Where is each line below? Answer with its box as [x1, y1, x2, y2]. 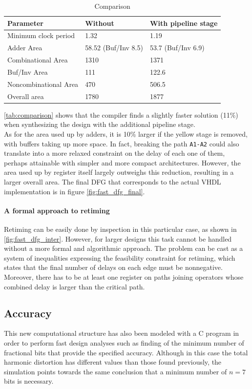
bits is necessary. [4, 376, 54, 386]
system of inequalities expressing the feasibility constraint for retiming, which [4, 252, 235, 263]
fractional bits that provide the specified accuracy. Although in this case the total [4, 347, 248, 357]
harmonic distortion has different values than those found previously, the [4, 357, 222, 367]
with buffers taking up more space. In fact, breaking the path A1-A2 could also [4, 138, 239, 148]
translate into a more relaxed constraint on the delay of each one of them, [4, 148, 225, 158]
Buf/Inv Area [7, 66, 48, 77]
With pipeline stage [149, 18, 218, 28]
